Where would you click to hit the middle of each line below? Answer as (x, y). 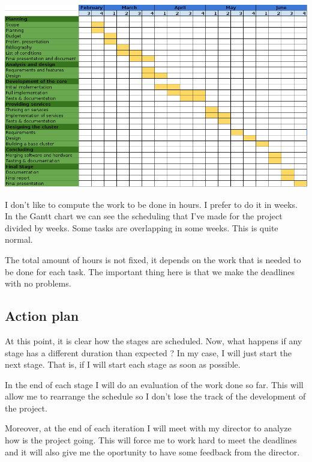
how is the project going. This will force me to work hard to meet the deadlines (151, 440)
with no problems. (38, 283)
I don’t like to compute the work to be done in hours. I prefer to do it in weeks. (151, 204)
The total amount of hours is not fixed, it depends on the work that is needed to (153, 259)
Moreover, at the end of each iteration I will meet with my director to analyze (148, 428)
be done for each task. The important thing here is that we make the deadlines (150, 271)
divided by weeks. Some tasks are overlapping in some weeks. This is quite (142, 227)
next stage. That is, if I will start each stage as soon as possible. (123, 364)
